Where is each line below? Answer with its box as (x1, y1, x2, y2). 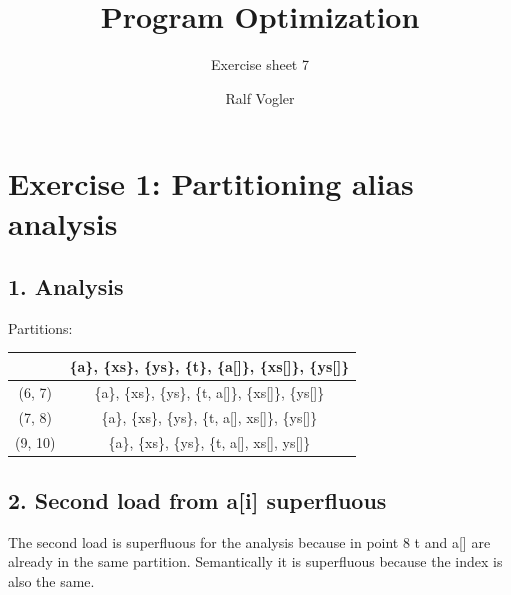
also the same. (8, 571, 95, 591)
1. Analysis (8, 271, 124, 302)
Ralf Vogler (225, 87, 295, 108)
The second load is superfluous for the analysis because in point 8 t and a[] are (8, 531, 491, 552)
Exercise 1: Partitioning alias (8, 163, 414, 204)
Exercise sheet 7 (211, 54, 309, 75)
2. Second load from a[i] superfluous (8, 485, 387, 515)
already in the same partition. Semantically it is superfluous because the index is (8, 551, 503, 572)
